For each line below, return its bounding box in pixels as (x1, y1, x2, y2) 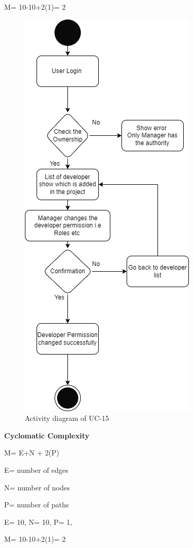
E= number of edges (4, 464, 68, 475)
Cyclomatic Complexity (4, 430, 90, 440)
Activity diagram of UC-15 (25, 413, 109, 423)
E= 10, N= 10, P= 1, (4, 516, 73, 527)
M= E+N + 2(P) (4, 447, 59, 458)
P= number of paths (4, 499, 69, 510)
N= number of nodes (4, 482, 70, 492)
